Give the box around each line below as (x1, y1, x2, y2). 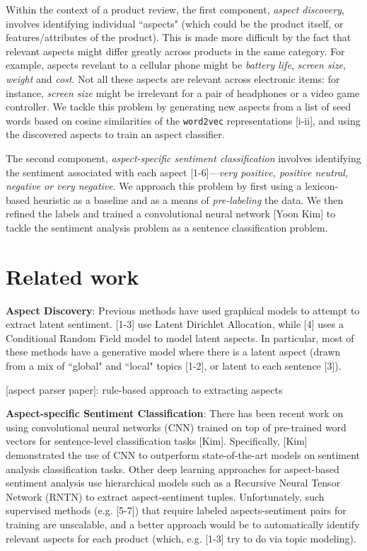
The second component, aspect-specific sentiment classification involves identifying (6, 151, 361, 165)
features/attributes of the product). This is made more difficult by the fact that (6, 30, 351, 45)
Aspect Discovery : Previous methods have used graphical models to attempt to (6, 302, 360, 317)
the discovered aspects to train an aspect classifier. (6, 127, 225, 142)
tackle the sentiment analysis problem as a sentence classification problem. (6, 220, 328, 234)
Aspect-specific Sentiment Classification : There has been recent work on (6, 406, 344, 421)
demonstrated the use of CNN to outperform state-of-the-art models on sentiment (6, 448, 361, 462)
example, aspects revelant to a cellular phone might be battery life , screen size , (6, 57, 346, 72)
